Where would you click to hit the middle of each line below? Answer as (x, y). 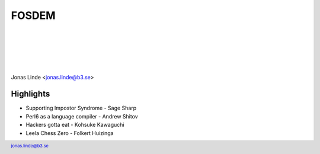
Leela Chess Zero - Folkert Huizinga (70, 133)
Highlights (31, 94)
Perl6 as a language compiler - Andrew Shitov (82, 116)
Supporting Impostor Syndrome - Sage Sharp (81, 108)
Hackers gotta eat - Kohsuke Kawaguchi (75, 125)
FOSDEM (33, 15)
